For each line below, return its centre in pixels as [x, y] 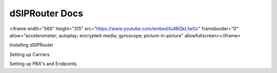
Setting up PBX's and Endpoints [43, 64]
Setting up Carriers [29, 54]
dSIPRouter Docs [46, 13]
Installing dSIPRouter [32, 45]
